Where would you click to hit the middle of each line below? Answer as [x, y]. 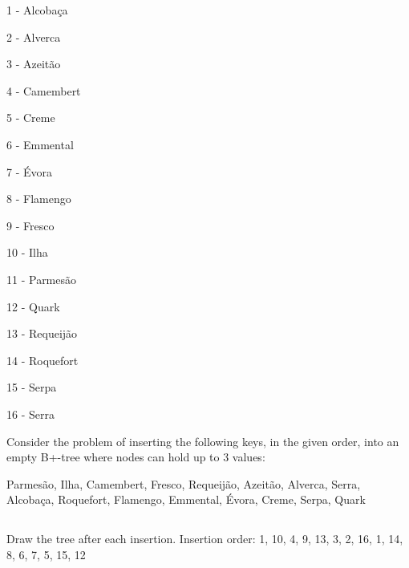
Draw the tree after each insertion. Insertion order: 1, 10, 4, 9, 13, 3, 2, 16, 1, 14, [205, 539]
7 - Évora [30, 171]
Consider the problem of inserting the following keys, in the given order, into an [203, 441]
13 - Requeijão [42, 333]
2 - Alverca [34, 37]
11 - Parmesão [42, 279]
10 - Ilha [27, 252]
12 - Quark [33, 306]
